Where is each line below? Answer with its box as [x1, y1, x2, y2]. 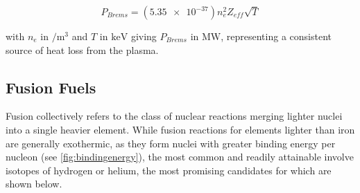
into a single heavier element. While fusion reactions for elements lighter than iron [6, 122, 355, 136]
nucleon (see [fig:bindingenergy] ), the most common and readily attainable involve [6, 149, 354, 164]
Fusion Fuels [6, 76, 96, 98]
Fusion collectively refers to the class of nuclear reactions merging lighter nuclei [6, 109, 343, 123]
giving [130, 29, 157, 43]
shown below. [6, 176, 62, 191]
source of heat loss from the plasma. [6, 42, 159, 57]
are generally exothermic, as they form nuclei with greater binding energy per [6, 136, 336, 150]
